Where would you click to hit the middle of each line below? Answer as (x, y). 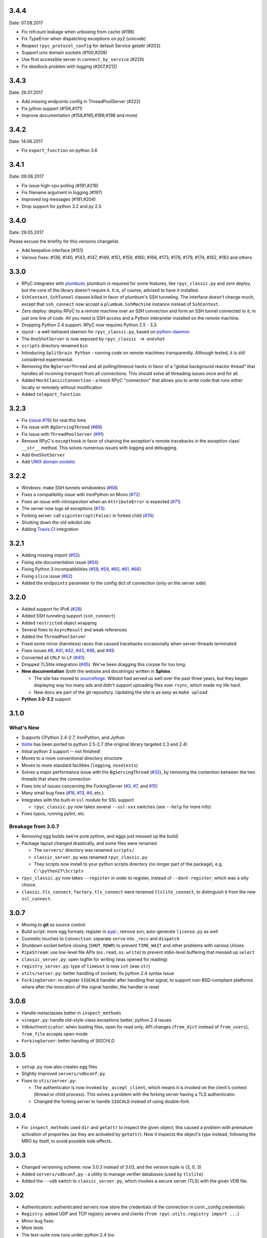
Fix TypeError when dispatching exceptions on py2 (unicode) (84, 39)
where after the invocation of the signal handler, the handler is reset (90, 987)
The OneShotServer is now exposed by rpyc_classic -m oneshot (93, 339)
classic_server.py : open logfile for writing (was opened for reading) (94, 959)
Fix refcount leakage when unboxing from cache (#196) (78, 32)
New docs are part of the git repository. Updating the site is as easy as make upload (121, 692)
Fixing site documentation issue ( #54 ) (60, 562)
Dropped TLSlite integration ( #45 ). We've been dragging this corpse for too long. (104, 664)
